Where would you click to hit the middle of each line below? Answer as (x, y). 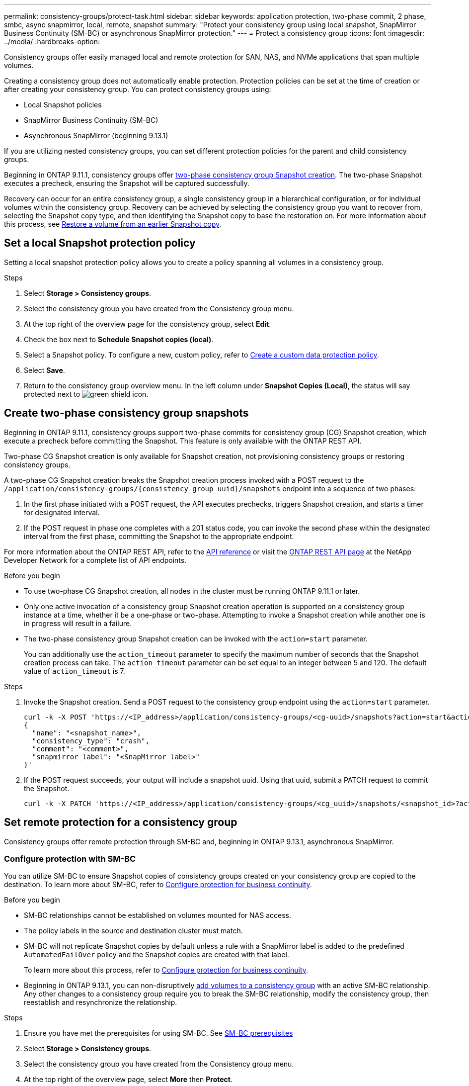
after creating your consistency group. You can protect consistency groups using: (138, 89)
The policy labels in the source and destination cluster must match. (133, 931)
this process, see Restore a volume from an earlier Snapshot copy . (113, 224)
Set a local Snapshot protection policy (100, 243)
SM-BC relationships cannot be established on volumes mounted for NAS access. (157, 915)
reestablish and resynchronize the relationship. (101, 1002)
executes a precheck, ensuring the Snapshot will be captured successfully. (127, 183)
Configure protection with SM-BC (70, 859)
